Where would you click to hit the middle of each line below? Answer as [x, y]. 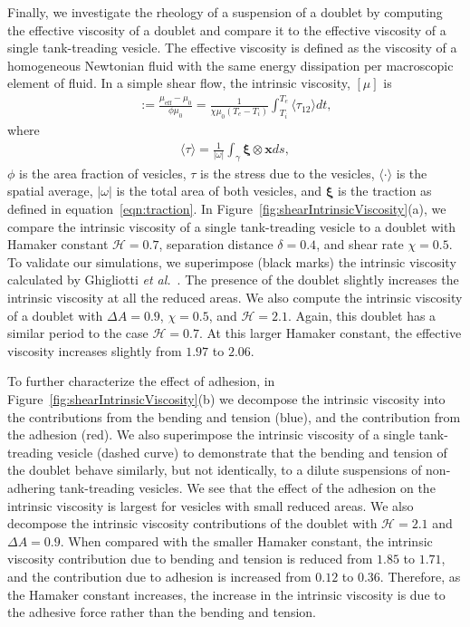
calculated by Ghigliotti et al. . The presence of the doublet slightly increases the [233, 280]
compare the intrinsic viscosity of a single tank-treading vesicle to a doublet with [232, 226]
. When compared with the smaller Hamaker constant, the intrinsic [246, 540]
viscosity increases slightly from [95, 350]
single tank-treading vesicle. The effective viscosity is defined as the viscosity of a [232, 48]
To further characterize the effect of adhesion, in [141, 381]
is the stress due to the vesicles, [288, 173]
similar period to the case [78, 333]
